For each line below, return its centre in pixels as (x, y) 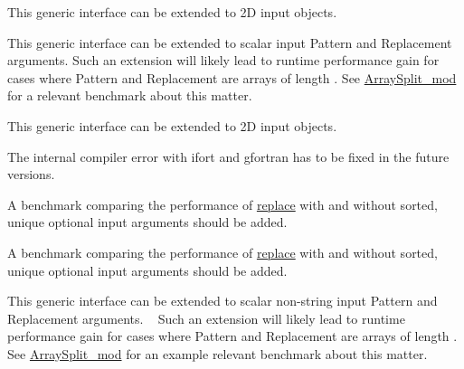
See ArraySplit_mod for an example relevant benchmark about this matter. (218, 353)
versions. (31, 174)
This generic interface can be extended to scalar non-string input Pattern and (223, 301)
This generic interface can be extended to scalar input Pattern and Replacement (230, 42)
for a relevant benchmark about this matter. (130, 95)
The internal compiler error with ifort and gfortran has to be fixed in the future (228, 156)
